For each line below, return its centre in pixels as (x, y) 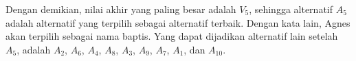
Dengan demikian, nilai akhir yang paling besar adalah (121, 9)
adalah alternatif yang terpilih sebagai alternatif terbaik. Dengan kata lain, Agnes (178, 22)
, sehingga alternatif (291, 9)
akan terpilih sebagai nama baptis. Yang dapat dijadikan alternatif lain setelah (172, 36)
